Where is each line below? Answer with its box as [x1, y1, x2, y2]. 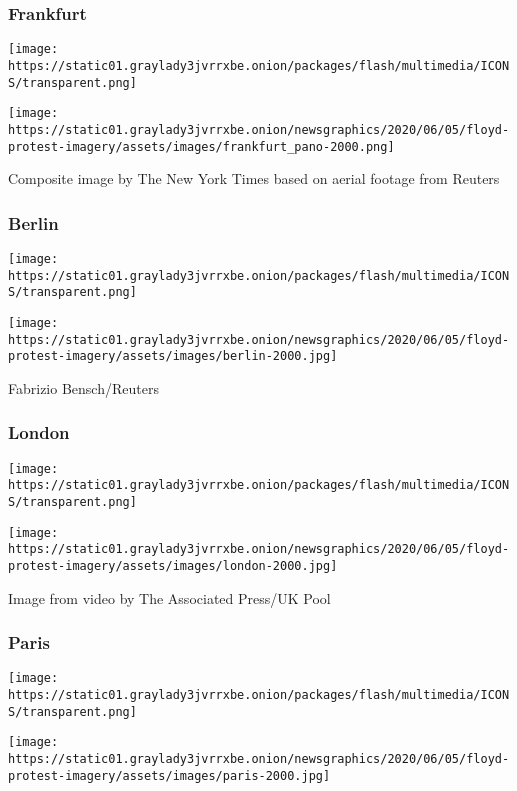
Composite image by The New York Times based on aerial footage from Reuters [8, 168, 500, 189]
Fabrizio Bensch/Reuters [8, 377, 159, 398]
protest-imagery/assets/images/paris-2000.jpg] [8, 768, 331, 783]
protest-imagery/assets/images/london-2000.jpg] [8, 559, 338, 573]
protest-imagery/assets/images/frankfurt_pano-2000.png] [8, 139, 395, 154]
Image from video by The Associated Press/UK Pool [8, 587, 331, 608]
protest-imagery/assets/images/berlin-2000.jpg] [8, 349, 338, 364]
